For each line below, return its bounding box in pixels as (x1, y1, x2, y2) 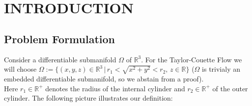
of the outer (212, 83, 248, 93)
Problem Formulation (4, 31, 115, 46)
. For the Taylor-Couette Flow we (141, 54, 242, 64)
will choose (4, 64, 37, 74)
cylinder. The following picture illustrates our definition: (4, 93, 173, 103)
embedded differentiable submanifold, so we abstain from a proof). (4, 73, 204, 83)
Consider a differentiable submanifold (4, 54, 116, 64)
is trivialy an (202, 64, 240, 74)
